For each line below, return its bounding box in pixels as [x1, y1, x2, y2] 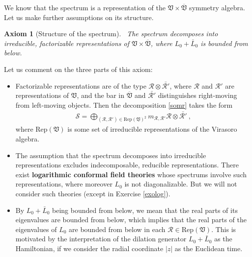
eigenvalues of [15, 224, 57, 234]
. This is [211, 224, 236, 234]
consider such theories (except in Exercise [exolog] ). [15, 188, 170, 199]
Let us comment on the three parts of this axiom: [4, 64, 153, 74]
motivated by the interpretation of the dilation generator [15, 234, 187, 244]
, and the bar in [77, 90, 124, 100]
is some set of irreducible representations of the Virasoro [67, 124, 237, 134]
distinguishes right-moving [158, 90, 237, 100]
